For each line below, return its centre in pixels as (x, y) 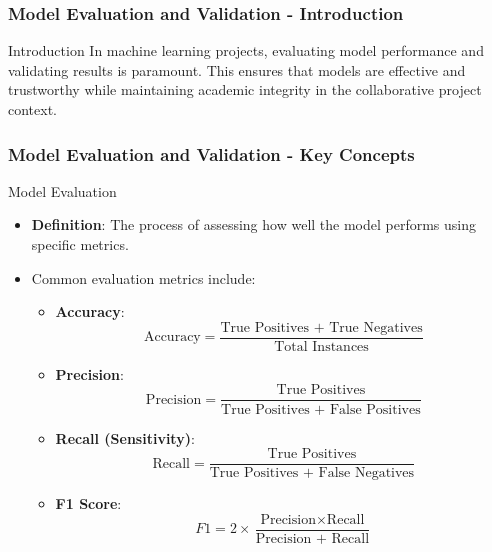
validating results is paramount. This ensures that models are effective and (237, 69)
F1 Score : (88, 503)
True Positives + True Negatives (321, 327)
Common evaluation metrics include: (143, 277)
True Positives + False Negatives (312, 473)
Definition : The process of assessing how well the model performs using (254, 224)
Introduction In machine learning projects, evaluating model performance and (246, 50)
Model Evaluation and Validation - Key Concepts (211, 153)
